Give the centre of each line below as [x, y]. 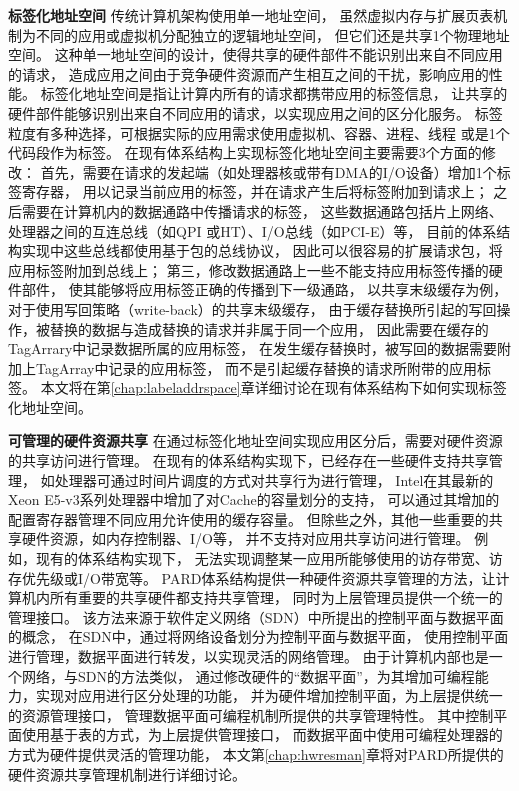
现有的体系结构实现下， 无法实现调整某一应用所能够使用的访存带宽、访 [269, 558]
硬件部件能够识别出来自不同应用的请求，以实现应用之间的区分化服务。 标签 [255, 112]
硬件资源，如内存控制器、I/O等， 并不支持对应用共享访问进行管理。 [245, 538]
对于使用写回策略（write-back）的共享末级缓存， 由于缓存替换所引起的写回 [252, 308]
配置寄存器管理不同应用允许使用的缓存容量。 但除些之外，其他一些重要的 [248, 518]
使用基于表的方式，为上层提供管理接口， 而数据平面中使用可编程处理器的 [262, 734]
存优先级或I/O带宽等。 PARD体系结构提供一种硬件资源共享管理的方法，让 [252, 577]
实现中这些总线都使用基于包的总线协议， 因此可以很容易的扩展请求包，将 [262, 250]
